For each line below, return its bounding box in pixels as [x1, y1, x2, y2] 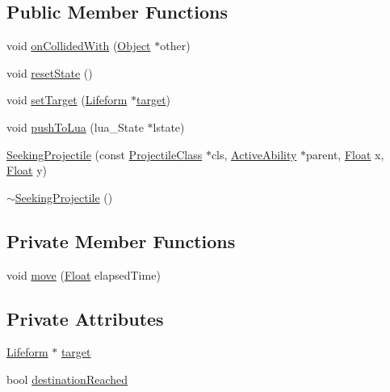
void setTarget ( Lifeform [6, 91, 128, 108]
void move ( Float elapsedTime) [6, 266, 161, 283]
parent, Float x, [306, 145, 384, 162]
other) [160, 37, 191, 54]
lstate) [153, 118, 185, 135]
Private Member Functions [6, 228, 236, 253]
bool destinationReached [6, 370, 128, 387]
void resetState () [6, 64, 93, 81]
